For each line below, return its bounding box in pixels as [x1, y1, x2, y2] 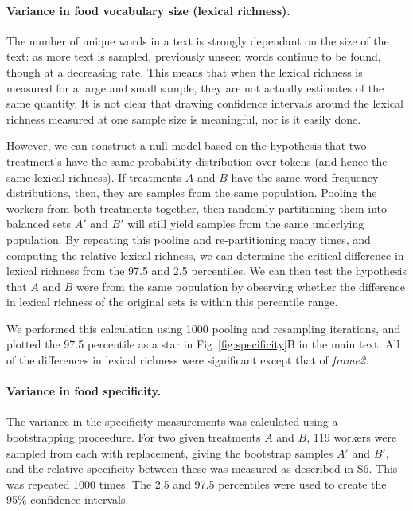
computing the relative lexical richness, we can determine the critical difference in [6, 246, 404, 263]
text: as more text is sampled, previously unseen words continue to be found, [6, 48, 381, 65]
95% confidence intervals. [6, 491, 129, 508]
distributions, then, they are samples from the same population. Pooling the [6, 184, 377, 201]
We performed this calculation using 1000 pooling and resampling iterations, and [6, 320, 401, 336]
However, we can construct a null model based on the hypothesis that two [6, 137, 367, 154]
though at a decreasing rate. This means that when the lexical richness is [6, 63, 363, 80]
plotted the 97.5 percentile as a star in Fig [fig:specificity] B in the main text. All [6, 336, 400, 352]
